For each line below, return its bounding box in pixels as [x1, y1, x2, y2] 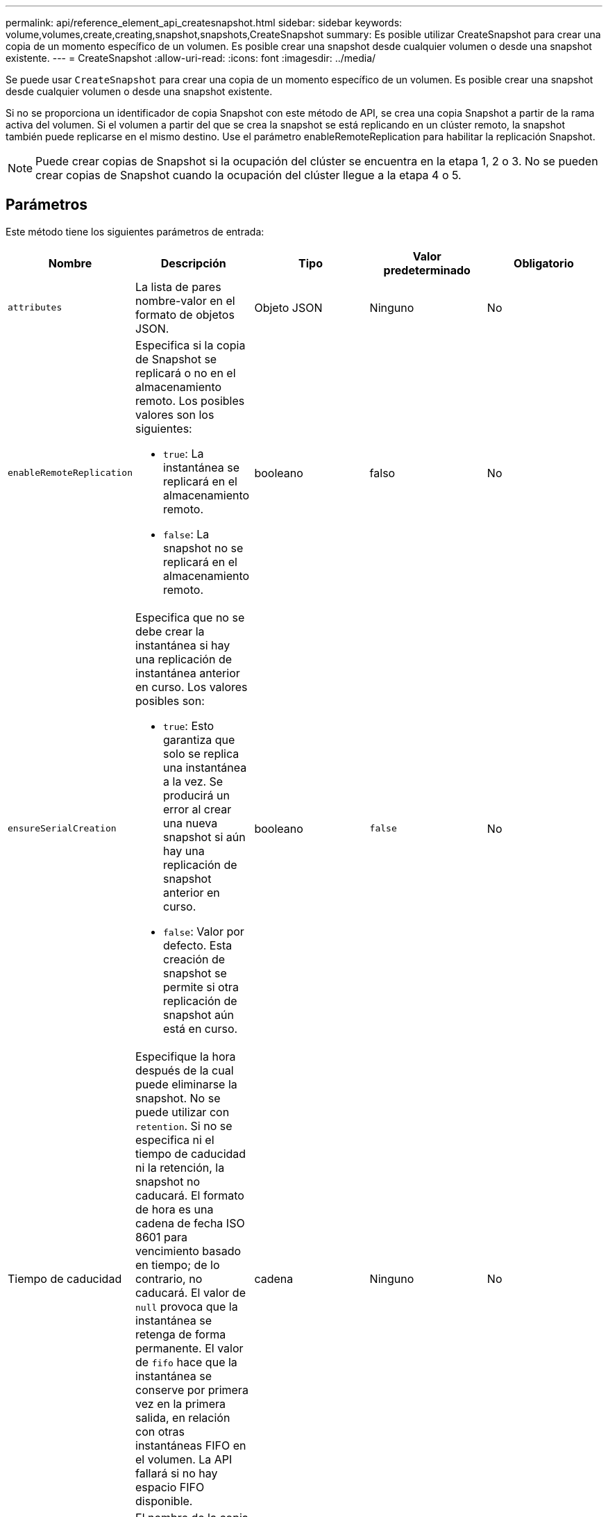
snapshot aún [163, 1007, 234, 1022]
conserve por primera [135, 1382, 248, 1397]
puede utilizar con [135, 1104, 230, 1119]
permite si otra [163, 979, 239, 994]
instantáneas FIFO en [135, 1438, 246, 1452]
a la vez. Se [163, 774, 223, 788]
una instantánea [163, 760, 247, 774]
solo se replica [163, 746, 239, 761]
